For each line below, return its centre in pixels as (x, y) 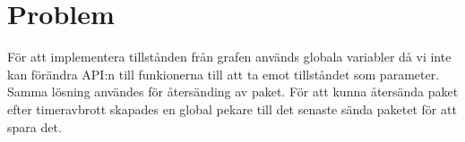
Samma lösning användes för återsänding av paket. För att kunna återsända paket (233, 92)
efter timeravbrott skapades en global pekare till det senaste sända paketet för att (232, 109)
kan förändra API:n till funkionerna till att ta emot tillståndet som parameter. (224, 74)
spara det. (34, 126)
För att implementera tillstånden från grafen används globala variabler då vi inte (229, 57)
